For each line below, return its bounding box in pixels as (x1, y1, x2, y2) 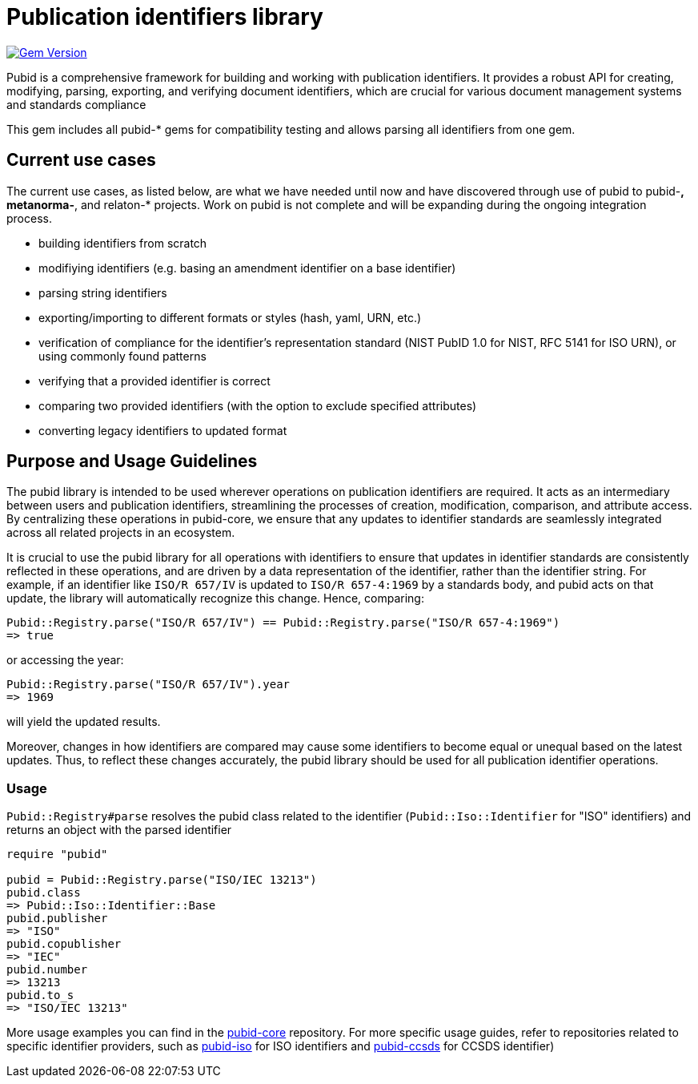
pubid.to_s (6, 989, 74, 1002)
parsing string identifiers (38, 285, 167, 300)
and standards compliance (6, 97, 146, 111)
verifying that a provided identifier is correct (38, 373, 271, 388)
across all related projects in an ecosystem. (6, 526, 235, 540)
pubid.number (6, 963, 88, 977)
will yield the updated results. (6, 715, 161, 729)
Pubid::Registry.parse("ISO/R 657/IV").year (6, 678, 291, 691)
